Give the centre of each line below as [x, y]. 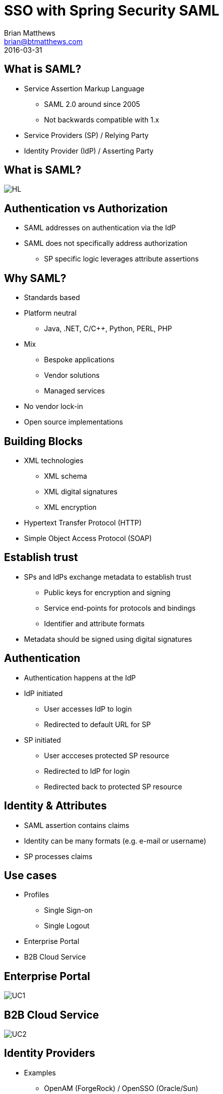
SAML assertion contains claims [77, 825]
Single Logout [67, 926]
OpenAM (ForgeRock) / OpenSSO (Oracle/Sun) [121, 1088]
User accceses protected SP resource [107, 755]
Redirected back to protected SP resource [113, 786]
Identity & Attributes [55, 806]
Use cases [30, 875]
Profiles [36, 895]
